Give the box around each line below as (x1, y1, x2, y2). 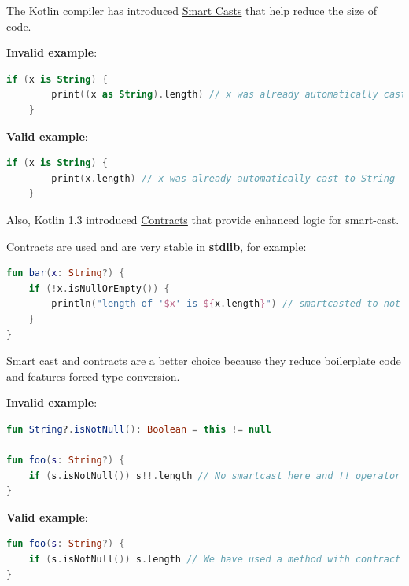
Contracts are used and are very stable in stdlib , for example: (6, 238, 307, 254)
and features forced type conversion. (6, 367, 180, 384)
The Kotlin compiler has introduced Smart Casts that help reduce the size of (6, 2, 378, 18)
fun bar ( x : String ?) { (6, 267, 125, 279)
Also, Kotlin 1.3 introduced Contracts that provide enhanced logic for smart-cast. (6, 211, 400, 227)
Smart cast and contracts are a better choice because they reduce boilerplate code (6, 352, 401, 369)
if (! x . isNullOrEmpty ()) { (28, 282, 170, 294)
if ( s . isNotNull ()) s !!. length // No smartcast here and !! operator (28, 470, 401, 481)
